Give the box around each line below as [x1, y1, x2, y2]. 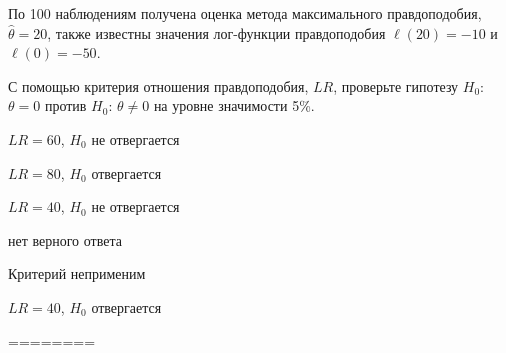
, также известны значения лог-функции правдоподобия [47, 22, 386, 43]
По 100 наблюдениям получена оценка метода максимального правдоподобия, [8, 3, 482, 23]
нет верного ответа [8, 229, 122, 250]
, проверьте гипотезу [333, 75, 459, 96]
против [44, 95, 87, 116]
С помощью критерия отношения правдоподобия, [8, 75, 309, 96]
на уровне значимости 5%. [153, 95, 315, 116]
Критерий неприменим [8, 263, 146, 284]
